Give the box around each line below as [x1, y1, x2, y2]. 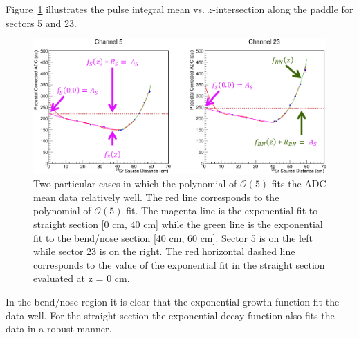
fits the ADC [271, 176, 326, 191]
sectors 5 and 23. [6, 15, 77, 30]
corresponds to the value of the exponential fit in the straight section [33, 257, 325, 272]
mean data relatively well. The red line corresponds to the [33, 189, 279, 204]
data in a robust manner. [6, 321, 112, 336]
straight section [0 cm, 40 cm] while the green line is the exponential [33, 216, 323, 231]
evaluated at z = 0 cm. [33, 271, 130, 285]
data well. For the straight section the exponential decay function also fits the [6, 308, 335, 322]
